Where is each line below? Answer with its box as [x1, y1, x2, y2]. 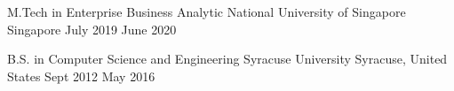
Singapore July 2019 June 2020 [7, 19, 177, 38]
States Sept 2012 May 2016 [7, 66, 155, 85]
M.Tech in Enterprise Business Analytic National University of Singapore [7, 3, 406, 20]
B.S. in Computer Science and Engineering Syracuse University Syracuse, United [7, 49, 448, 68]
